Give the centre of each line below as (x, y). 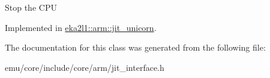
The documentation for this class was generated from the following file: (135, 47)
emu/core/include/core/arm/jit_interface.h (85, 67)
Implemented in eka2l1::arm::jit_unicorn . (81, 27)
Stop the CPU (31, 7)
